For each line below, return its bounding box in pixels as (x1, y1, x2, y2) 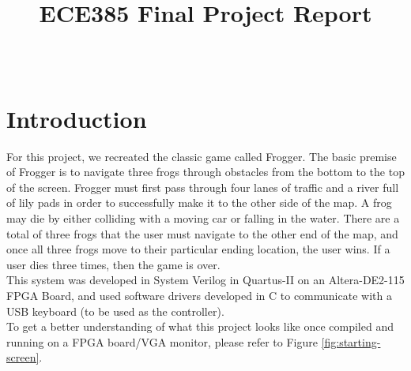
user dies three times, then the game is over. (6, 256, 221, 272)
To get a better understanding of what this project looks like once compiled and (6, 318, 394, 335)
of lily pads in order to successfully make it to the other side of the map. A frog (6, 194, 392, 211)
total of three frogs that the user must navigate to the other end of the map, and (6, 225, 398, 242)
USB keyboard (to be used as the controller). (6, 302, 224, 319)
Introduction (6, 102, 147, 134)
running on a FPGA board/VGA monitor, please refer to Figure (6, 333, 318, 350)
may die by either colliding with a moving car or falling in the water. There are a (6, 210, 400, 227)
